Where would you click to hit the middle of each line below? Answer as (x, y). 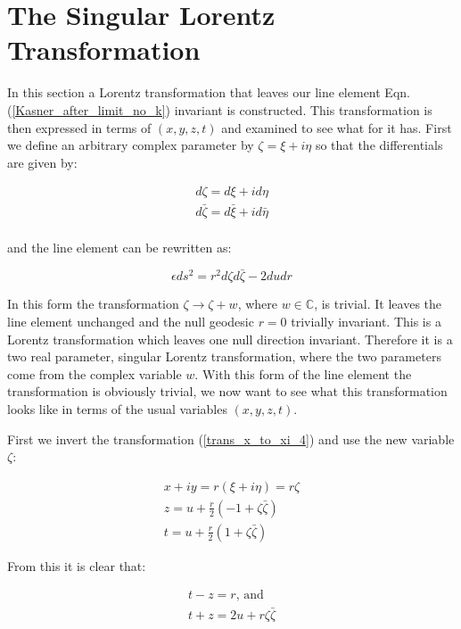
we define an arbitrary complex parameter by (131, 145)
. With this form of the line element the (303, 373)
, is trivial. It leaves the (378, 304)
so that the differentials (379, 145)
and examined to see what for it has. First (337, 127)
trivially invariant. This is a (366, 321)
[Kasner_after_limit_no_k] (89, 109)
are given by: (42, 162)
